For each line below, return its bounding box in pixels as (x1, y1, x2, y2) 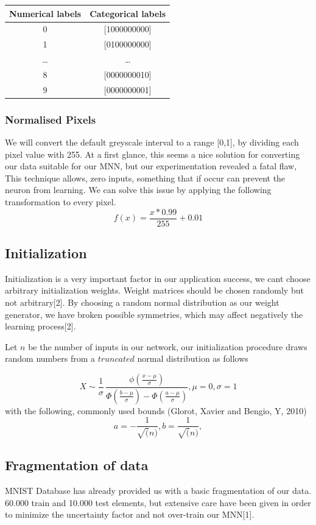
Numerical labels (9, 7, 82, 19)
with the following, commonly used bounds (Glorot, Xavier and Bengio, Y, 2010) (5, 404, 307, 417)
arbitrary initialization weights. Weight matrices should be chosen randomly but (5, 284, 304, 297)
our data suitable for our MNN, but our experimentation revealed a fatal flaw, (5, 160, 297, 172)
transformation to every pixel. (5, 196, 116, 208)
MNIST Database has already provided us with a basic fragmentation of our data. (5, 484, 312, 497)
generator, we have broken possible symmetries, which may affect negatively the (5, 308, 303, 320)
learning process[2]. (5, 320, 76, 333)
